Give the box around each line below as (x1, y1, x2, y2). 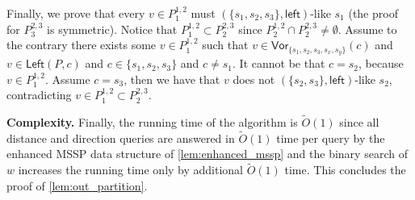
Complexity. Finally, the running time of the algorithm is (6, 114, 298, 131)
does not (233, 70, 275, 87)
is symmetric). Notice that (47, 20, 178, 37)
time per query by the (276, 129, 385, 146)
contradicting (6, 86, 72, 103)
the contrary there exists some (6, 36, 157, 53)
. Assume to (337, 20, 397, 37)
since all (339, 114, 379, 131)
